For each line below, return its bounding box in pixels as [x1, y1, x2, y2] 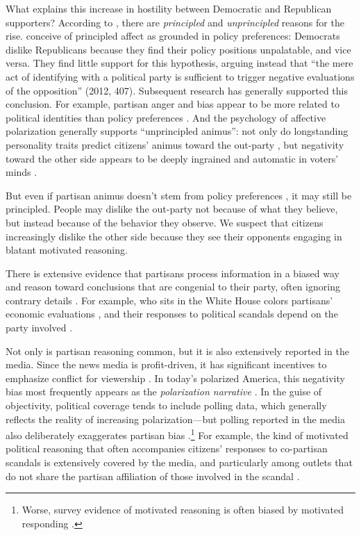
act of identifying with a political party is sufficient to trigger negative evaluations [6, 69, 355, 83]
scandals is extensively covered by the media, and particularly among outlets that [6, 455, 353, 470]
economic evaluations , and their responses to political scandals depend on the [6, 306, 338, 321]
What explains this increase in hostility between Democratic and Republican [6, 1, 332, 15]
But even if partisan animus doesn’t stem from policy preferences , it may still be [6, 188, 352, 202]
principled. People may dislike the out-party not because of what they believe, [6, 201, 338, 216]
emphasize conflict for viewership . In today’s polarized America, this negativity [6, 370, 345, 385]
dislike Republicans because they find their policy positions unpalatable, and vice [6, 42, 351, 56]
